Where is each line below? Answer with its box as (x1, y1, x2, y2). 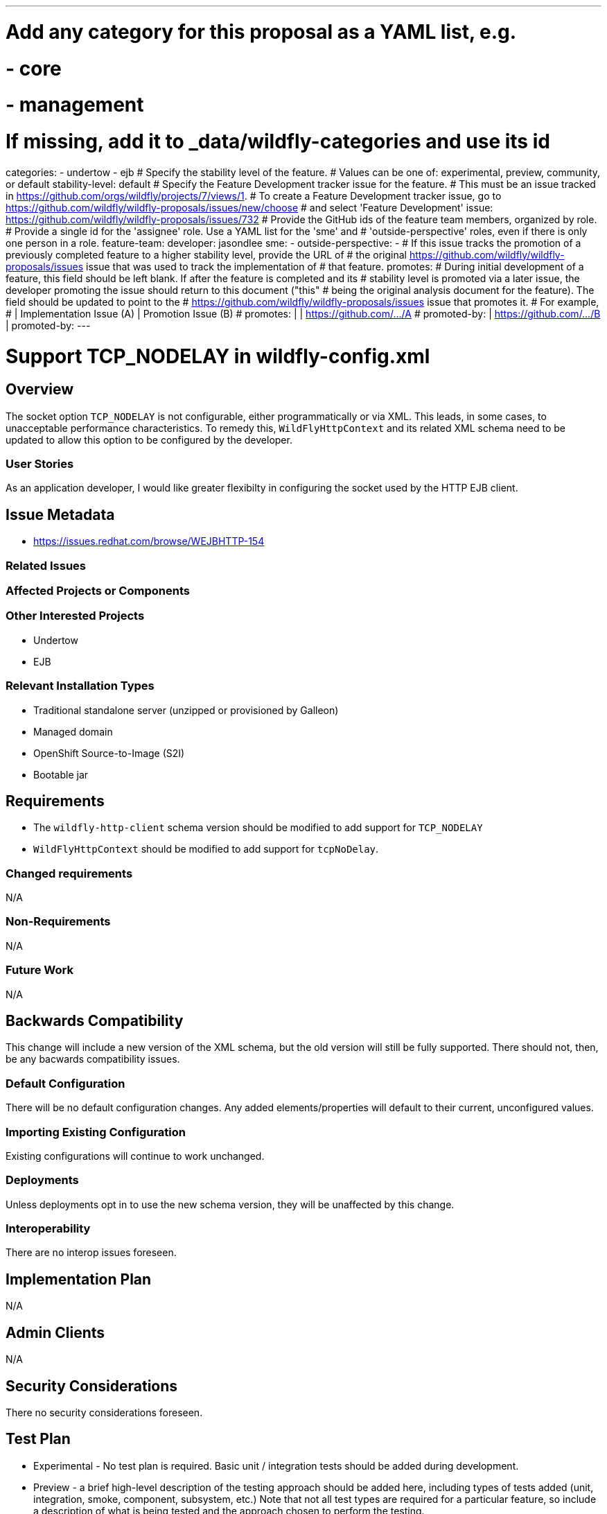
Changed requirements (6, 866, 133, 880)
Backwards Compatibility (6, 1012, 184, 1030)
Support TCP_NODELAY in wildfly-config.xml (6, 344, 430, 368)
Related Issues (6, 558, 86, 573)
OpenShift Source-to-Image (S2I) (33, 747, 185, 759)
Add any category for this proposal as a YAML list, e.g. (6, 19, 517, 44)
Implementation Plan (6, 1270, 152, 1288)
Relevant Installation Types (6, 679, 155, 693)
